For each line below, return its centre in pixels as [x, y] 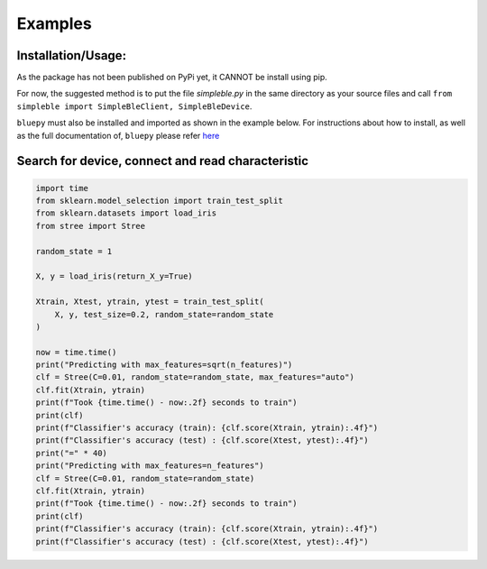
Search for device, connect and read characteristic [163, 161]
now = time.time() [76, 352]
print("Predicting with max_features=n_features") [150, 466]
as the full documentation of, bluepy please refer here [118, 135]
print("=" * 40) [72, 453]
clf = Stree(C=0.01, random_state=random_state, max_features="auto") [195, 377]
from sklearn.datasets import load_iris [126, 213]
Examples [54, 23]
